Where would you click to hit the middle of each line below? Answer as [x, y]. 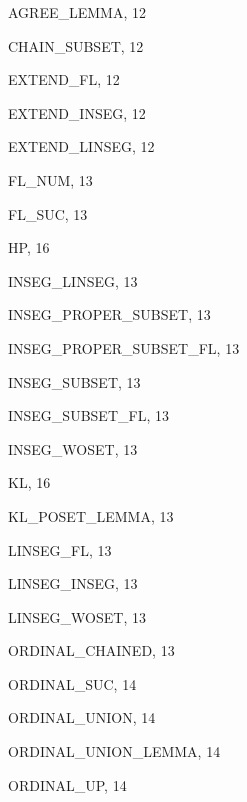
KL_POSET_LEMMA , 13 [91, 515]
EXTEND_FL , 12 [64, 79]
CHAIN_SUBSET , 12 [76, 45]
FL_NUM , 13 [50, 179]
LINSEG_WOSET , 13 [77, 616]
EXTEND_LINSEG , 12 [81, 146]
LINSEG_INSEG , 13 [73, 583]
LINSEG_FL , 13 [60, 549]
